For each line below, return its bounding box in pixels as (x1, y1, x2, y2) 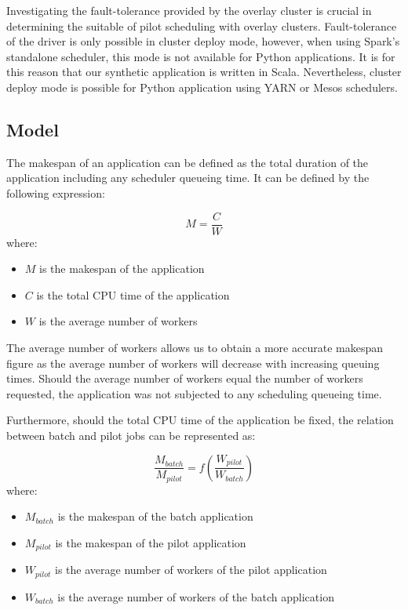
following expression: (6, 184, 105, 201)
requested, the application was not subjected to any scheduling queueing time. (6, 385, 382, 401)
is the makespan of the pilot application (55, 534, 246, 550)
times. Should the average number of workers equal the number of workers (6, 370, 363, 387)
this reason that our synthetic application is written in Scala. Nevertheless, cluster (6, 64, 402, 80)
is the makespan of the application (39, 260, 205, 277)
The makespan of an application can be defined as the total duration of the (6, 154, 369, 170)
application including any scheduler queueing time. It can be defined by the (6, 169, 370, 186)
